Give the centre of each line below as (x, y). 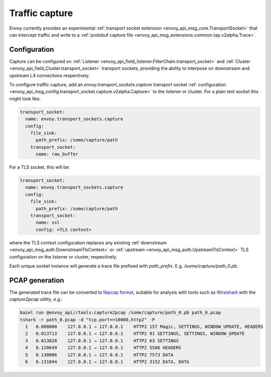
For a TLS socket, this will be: (40, 167)
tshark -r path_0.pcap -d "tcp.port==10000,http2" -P (87, 320)
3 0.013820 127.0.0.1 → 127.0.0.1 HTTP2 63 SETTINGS (102, 341)
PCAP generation (37, 280)
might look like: (25, 98)
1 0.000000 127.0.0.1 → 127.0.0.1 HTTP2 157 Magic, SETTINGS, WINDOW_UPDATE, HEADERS (144, 327)
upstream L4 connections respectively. (49, 75)
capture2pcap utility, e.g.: (36, 299)
